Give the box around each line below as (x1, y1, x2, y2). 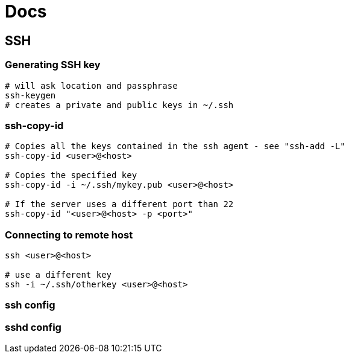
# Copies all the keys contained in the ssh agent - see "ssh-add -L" (5, 141, 345, 152)
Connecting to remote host (5, 228, 133, 241)
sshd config (5, 321, 61, 333)
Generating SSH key (5, 59, 101, 71)
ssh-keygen (5, 90, 56, 100)
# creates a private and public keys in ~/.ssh (5, 100, 234, 110)
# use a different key (5, 270, 112, 280)
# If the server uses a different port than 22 (5, 199, 234, 209)
